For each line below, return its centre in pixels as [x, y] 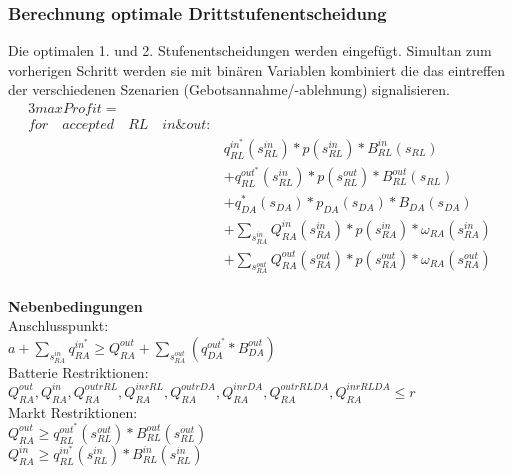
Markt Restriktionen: [73, 411]
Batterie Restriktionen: [78, 371]
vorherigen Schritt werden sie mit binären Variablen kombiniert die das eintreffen [257, 69]
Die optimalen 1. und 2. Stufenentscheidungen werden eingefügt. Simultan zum [250, 50]
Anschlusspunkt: [58, 325]
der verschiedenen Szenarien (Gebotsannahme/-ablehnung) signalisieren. [229, 89]
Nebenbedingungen [75, 305]
